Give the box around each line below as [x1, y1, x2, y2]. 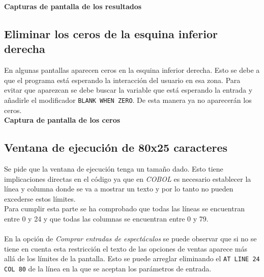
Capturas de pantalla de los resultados [4, 1, 142, 11]
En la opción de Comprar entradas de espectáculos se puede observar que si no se [4, 233, 257, 244]
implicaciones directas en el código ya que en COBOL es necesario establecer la [4, 173, 251, 184]
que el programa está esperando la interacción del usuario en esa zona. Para [4, 74, 241, 85]
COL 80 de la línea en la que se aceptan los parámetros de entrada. [4, 263, 212, 274]
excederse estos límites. [4, 193, 76, 204]
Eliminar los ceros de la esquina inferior [4, 25, 218, 41]
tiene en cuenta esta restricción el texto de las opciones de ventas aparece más [4, 243, 248, 254]
